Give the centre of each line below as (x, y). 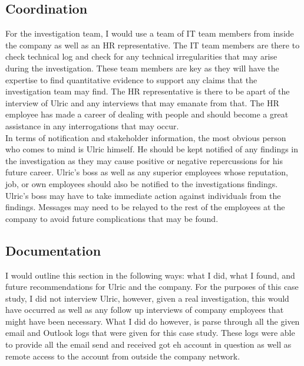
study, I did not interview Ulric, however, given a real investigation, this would (147, 298)
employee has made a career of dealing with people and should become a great (147, 114)
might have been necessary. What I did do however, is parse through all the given (153, 321)
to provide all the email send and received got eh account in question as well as (148, 344)
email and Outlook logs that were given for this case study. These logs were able (150, 333)
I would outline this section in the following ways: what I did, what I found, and (150, 275)
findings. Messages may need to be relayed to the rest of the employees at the (145, 207)
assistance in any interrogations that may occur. (92, 125)
